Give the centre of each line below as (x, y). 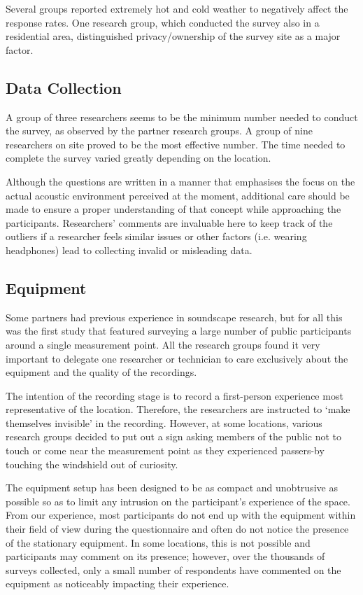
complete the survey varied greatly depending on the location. (138, 158)
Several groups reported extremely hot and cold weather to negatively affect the (177, 8)
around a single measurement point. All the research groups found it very (163, 344)
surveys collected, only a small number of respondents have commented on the (173, 569)
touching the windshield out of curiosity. (92, 464)
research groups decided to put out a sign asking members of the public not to (174, 436)
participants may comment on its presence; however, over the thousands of (165, 556)
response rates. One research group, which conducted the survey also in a (163, 22)
